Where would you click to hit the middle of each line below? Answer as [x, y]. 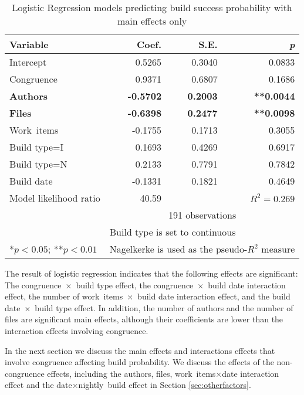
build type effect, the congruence [135, 285]
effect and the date [38, 385]
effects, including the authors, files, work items [131, 373]
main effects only [152, 21]
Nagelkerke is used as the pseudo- [178, 249]
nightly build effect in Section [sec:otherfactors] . [165, 385]
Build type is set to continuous [173, 232]
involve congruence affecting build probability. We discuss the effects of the [139, 362]
